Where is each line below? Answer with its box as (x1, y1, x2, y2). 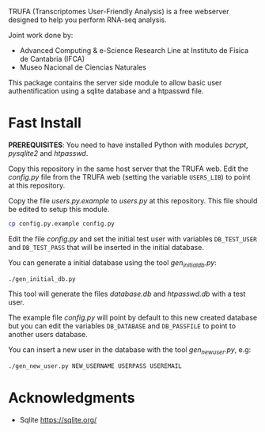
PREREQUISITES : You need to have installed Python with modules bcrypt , (8, 140, 248, 150)
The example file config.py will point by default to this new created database (8, 313, 258, 323)
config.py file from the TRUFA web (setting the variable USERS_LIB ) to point (8, 172, 251, 181)
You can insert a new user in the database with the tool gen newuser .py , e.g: (8, 345, 252, 357)
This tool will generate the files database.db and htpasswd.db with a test (8, 289, 246, 299)
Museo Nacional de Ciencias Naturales (19, 63, 146, 72)
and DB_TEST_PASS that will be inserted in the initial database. (8, 242, 204, 252)
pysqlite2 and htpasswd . (8, 148, 89, 157)
